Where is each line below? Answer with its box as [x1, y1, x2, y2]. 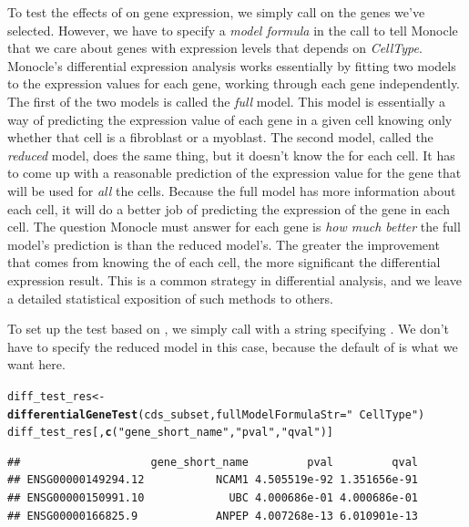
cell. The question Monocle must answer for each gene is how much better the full [7, 217, 461, 236]
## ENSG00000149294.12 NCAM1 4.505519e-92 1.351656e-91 [7, 473, 419, 487]
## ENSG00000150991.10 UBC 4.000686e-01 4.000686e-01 [7, 491, 419, 505]
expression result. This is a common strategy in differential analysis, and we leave [7, 270, 462, 289]
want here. [7, 355, 66, 374]
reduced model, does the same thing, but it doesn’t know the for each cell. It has [7, 145, 455, 164]
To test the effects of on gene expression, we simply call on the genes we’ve [7, 3, 425, 21]
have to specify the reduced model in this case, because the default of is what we [7, 336, 458, 356]
